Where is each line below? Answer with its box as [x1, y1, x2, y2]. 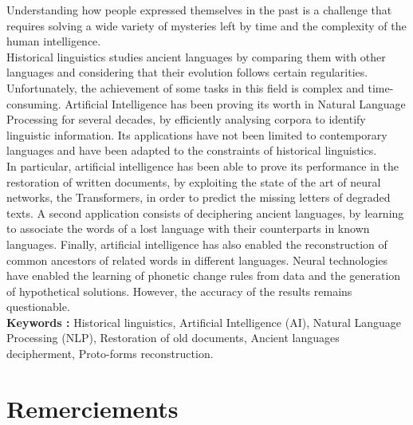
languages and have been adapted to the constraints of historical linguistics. [6, 142, 377, 159]
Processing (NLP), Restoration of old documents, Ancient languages [6, 329, 340, 346]
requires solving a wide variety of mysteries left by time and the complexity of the [6, 17, 407, 33]
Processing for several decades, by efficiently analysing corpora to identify [6, 111, 366, 128]
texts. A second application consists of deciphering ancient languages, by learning [6, 204, 404, 221]
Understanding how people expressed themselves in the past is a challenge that [6, 2, 392, 18]
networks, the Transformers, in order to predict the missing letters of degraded [6, 189, 391, 206]
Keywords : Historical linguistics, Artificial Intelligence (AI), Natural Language [6, 313, 402, 330]
